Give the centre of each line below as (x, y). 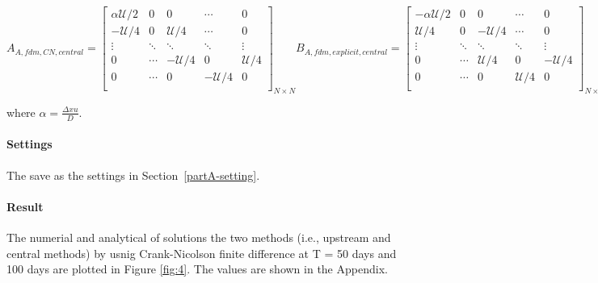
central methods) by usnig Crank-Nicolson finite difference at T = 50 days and (202, 253)
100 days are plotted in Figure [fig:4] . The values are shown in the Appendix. (197, 269)
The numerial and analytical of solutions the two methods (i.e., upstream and (199, 237)
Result (25, 206)
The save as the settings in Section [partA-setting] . (133, 175)
